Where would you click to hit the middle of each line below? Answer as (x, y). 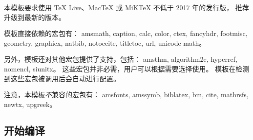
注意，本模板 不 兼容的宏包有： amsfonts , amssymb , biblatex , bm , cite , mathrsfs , (126, 95)
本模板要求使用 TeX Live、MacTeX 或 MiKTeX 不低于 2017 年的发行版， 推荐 (126, 7)
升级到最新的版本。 (35, 17)
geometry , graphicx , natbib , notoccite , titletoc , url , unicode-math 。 (105, 43)
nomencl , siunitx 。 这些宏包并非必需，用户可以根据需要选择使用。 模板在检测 (127, 68)
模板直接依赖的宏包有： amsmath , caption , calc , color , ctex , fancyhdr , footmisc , (126, 33)
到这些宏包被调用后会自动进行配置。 (62, 78)
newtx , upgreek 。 (30, 104)
